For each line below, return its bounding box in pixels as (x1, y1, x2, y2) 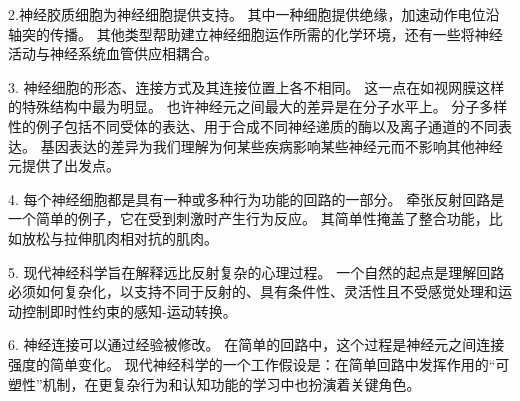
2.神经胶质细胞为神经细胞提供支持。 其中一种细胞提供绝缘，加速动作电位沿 (8, 4, 500, 24)
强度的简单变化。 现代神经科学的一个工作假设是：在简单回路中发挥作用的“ (8, 353, 496, 374)
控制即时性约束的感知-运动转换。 (21, 300, 237, 321)
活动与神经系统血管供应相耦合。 (8, 43, 218, 64)
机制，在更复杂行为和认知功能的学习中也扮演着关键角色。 (42, 373, 421, 394)
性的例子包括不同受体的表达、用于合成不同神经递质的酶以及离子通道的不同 (8, 115, 498, 136)
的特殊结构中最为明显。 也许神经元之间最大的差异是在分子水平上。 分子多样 (8, 96, 508, 117)
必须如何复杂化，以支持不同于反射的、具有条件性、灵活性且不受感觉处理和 (8, 281, 498, 302)
